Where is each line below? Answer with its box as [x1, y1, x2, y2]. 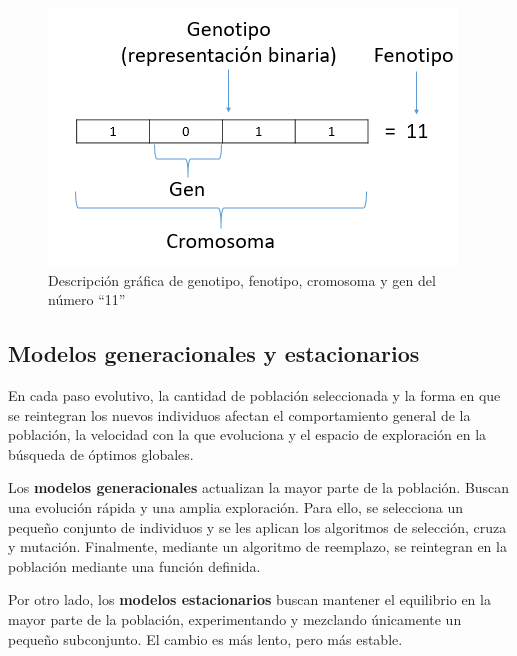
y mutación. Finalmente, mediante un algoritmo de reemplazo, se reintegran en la [8, 536, 507, 557]
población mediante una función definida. [8, 555, 261, 576]
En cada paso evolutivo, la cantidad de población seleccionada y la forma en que [8, 384, 501, 405]
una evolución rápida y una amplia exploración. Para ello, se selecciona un [8, 496, 464, 517]
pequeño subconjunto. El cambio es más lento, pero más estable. [8, 628, 403, 649]
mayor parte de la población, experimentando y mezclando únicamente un [8, 608, 462, 629]
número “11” [48, 289, 126, 310]
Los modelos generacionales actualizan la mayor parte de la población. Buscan [8, 477, 510, 498]
